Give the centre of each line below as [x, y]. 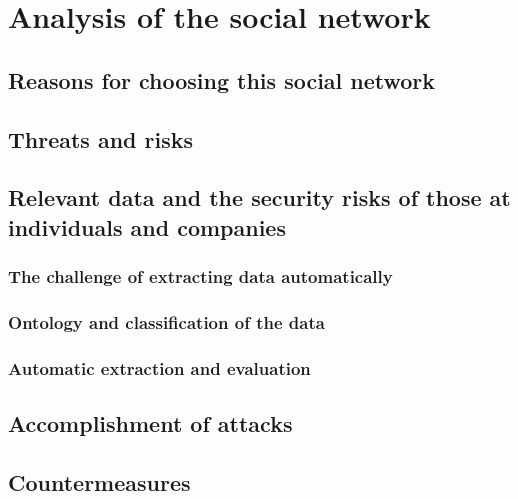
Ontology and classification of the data [166, 321]
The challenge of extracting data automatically [200, 276]
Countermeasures [99, 481]
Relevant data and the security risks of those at [259, 197]
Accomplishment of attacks [150, 423]
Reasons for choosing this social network [222, 79]
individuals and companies [147, 226]
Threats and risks [101, 138]
